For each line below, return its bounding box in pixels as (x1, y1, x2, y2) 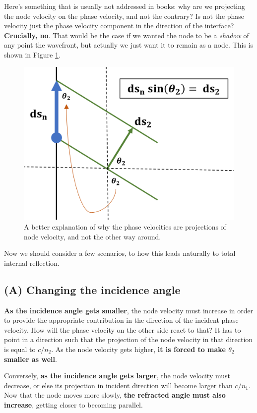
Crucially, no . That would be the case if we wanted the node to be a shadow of (4, 30, 249, 40)
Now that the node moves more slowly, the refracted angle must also (4, 390, 226, 400)
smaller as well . (4, 354, 57, 364)
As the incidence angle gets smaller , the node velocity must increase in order (4, 305, 254, 315)
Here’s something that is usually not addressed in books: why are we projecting (4, 1, 246, 11)
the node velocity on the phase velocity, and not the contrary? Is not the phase (4, 10, 245, 21)
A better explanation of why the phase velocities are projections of (24, 222, 226, 232)
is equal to (4, 344, 36, 354)
